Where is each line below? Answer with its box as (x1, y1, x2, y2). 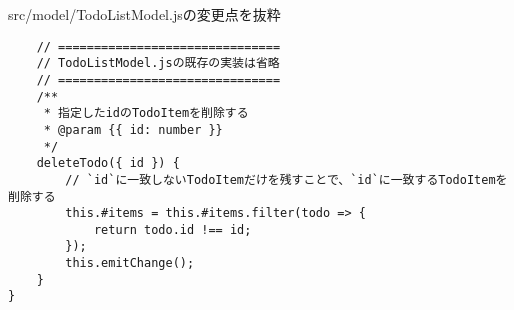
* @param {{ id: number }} (43, 122, 223, 137)
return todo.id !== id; (93, 222, 252, 237)
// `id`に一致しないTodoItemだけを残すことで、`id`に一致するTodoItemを (65, 172, 508, 187)
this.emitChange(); (65, 256, 195, 271)
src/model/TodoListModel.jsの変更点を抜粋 (8, 4, 281, 24)
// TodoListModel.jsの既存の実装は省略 (36, 56, 280, 71)
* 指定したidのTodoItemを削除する (43, 106, 249, 121)
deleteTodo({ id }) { (36, 156, 180, 171)
